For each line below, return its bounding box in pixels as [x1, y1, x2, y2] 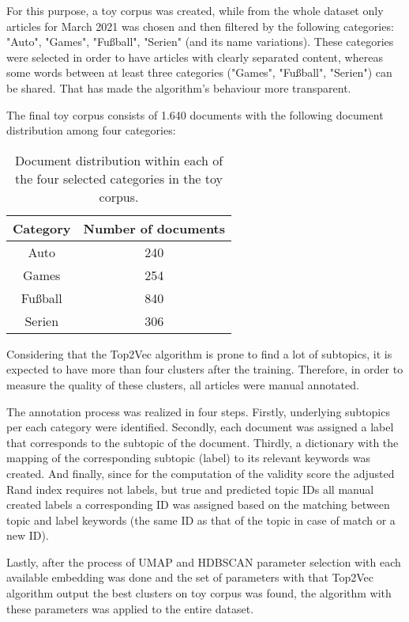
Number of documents [83, 218, 226, 237]
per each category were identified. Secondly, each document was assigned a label [6, 419, 394, 435]
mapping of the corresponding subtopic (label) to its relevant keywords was [6, 449, 370, 466]
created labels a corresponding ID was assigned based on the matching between [6, 496, 390, 513]
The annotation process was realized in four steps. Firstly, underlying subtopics [6, 403, 390, 419]
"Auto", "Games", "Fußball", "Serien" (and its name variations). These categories [6, 33, 394, 50]
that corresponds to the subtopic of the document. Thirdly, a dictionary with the [6, 434, 399, 450]
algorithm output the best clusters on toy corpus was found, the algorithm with [6, 585, 392, 601]
